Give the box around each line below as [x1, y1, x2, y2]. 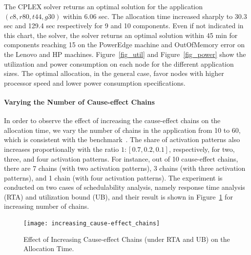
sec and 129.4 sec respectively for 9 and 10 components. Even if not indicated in [4, 20, 244, 31]
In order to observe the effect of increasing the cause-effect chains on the [4, 115, 221, 126]
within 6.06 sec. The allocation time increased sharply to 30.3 [63, 11, 247, 21]
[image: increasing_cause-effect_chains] [23, 220, 160, 227]
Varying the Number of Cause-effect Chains [4, 96, 155, 107]
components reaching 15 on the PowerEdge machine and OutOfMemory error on [4, 39, 245, 50]
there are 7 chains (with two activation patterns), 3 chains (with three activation [4, 163, 246, 173]
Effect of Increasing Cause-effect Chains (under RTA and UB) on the [23, 234, 230, 244]
